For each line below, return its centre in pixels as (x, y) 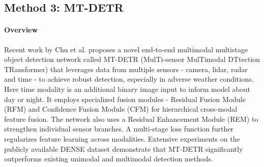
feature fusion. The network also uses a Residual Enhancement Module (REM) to (131, 119)
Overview (21, 30)
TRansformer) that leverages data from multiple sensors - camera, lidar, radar (126, 69)
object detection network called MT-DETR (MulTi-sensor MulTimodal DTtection (132, 59)
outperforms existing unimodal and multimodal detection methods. (109, 159)
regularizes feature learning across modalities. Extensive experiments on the (122, 138)
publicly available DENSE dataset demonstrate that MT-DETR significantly (124, 148)
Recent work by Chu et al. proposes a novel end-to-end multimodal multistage (126, 49)
